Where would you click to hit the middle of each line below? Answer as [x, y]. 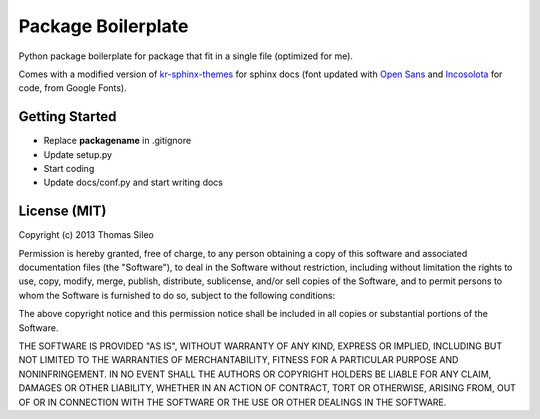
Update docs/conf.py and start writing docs [133, 182]
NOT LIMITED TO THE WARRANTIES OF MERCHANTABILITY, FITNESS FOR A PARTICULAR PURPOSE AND [238, 360]
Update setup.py [78, 154]
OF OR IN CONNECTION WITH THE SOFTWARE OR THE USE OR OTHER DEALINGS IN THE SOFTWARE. [232, 402]
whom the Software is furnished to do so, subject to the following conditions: [177, 295]
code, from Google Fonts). [72, 88]
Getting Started [67, 116]
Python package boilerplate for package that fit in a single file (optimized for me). [186, 56]
